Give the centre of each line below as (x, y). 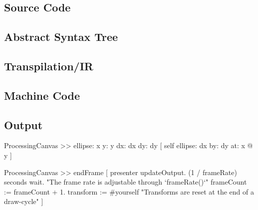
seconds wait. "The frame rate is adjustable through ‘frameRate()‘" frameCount (126, 182)
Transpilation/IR (49, 66)
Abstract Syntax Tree (61, 37)
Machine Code (42, 95)
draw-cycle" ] (24, 201)
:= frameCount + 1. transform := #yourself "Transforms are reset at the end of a (129, 191)
